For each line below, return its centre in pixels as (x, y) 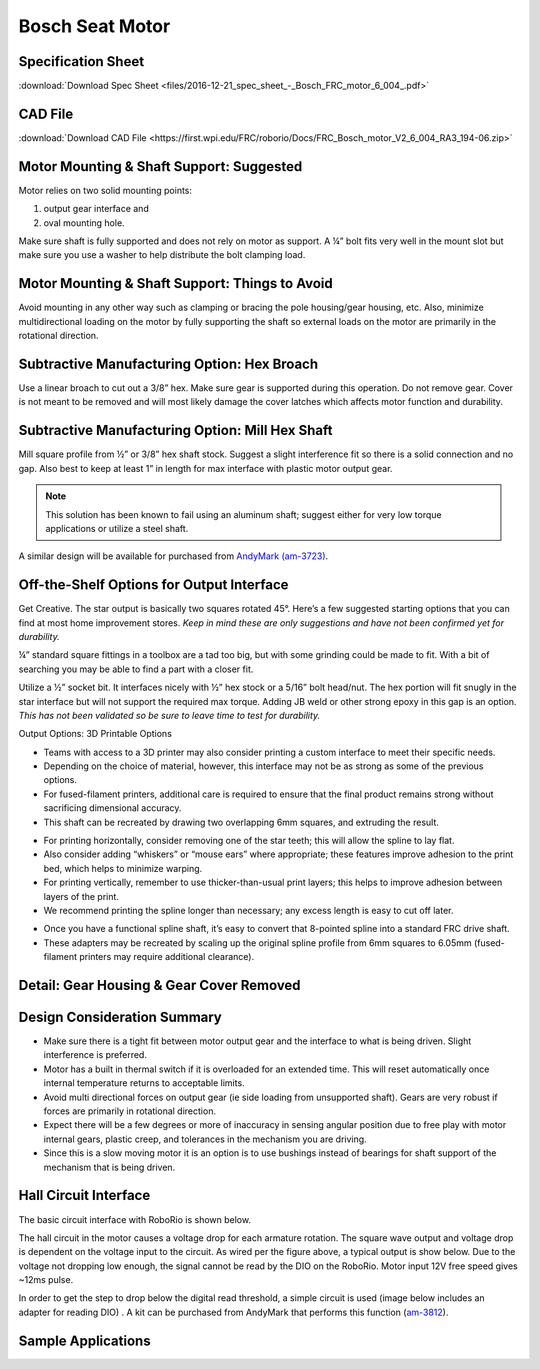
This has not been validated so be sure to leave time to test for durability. (169, 715)
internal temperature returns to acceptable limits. (144, 1083)
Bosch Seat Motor (94, 26)
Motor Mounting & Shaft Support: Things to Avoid (176, 283)
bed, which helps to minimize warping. (123, 868)
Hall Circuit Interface (84, 1195)
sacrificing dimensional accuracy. (112, 808)
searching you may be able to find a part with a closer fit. (136, 669)
